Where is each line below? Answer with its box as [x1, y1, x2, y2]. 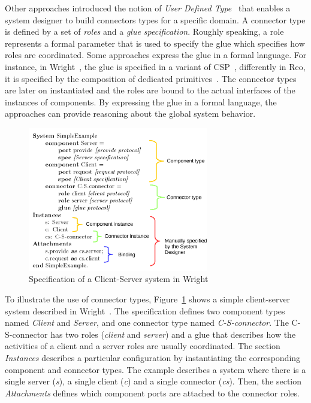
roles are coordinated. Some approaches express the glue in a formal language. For [5, 49, 307, 61]
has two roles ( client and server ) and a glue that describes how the [50, 328, 296, 340]
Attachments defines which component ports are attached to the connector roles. [5, 386, 300, 399]
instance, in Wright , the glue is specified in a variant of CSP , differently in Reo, [5, 60, 306, 72]
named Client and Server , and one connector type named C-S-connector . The [5, 316, 289, 329]
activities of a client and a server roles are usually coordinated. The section [5, 340, 280, 352]
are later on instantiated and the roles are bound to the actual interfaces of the [5, 84, 295, 96]
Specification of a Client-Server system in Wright [29, 272, 209, 285]
